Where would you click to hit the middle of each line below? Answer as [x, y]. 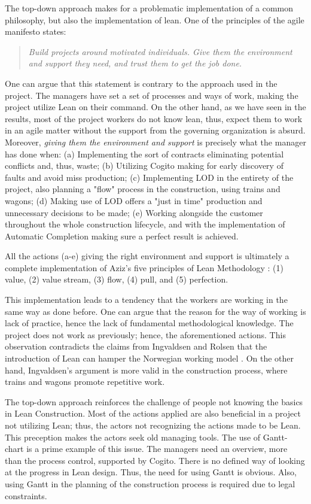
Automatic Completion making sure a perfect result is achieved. [122, 236]
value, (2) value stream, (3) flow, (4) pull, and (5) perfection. [117, 279]
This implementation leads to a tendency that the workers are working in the [146, 300]
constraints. [26, 495]
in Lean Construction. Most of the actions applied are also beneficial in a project [153, 413]
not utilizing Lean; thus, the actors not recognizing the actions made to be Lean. [153, 425]
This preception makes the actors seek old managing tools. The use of [133, 437]
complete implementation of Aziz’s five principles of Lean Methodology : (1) [144, 267]
